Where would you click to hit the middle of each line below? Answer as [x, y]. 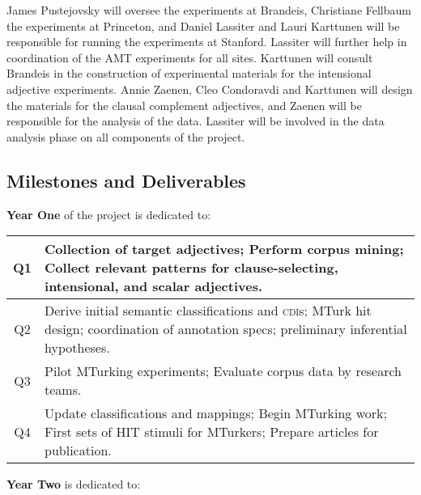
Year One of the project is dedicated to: [109, 214]
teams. [63, 390]
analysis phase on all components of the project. [126, 136]
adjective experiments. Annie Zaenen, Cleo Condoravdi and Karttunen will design [210, 89]
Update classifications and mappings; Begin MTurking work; [216, 413]
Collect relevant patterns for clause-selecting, [191, 268]
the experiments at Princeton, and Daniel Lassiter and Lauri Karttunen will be [203, 25]
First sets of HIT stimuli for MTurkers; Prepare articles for [212, 432]
